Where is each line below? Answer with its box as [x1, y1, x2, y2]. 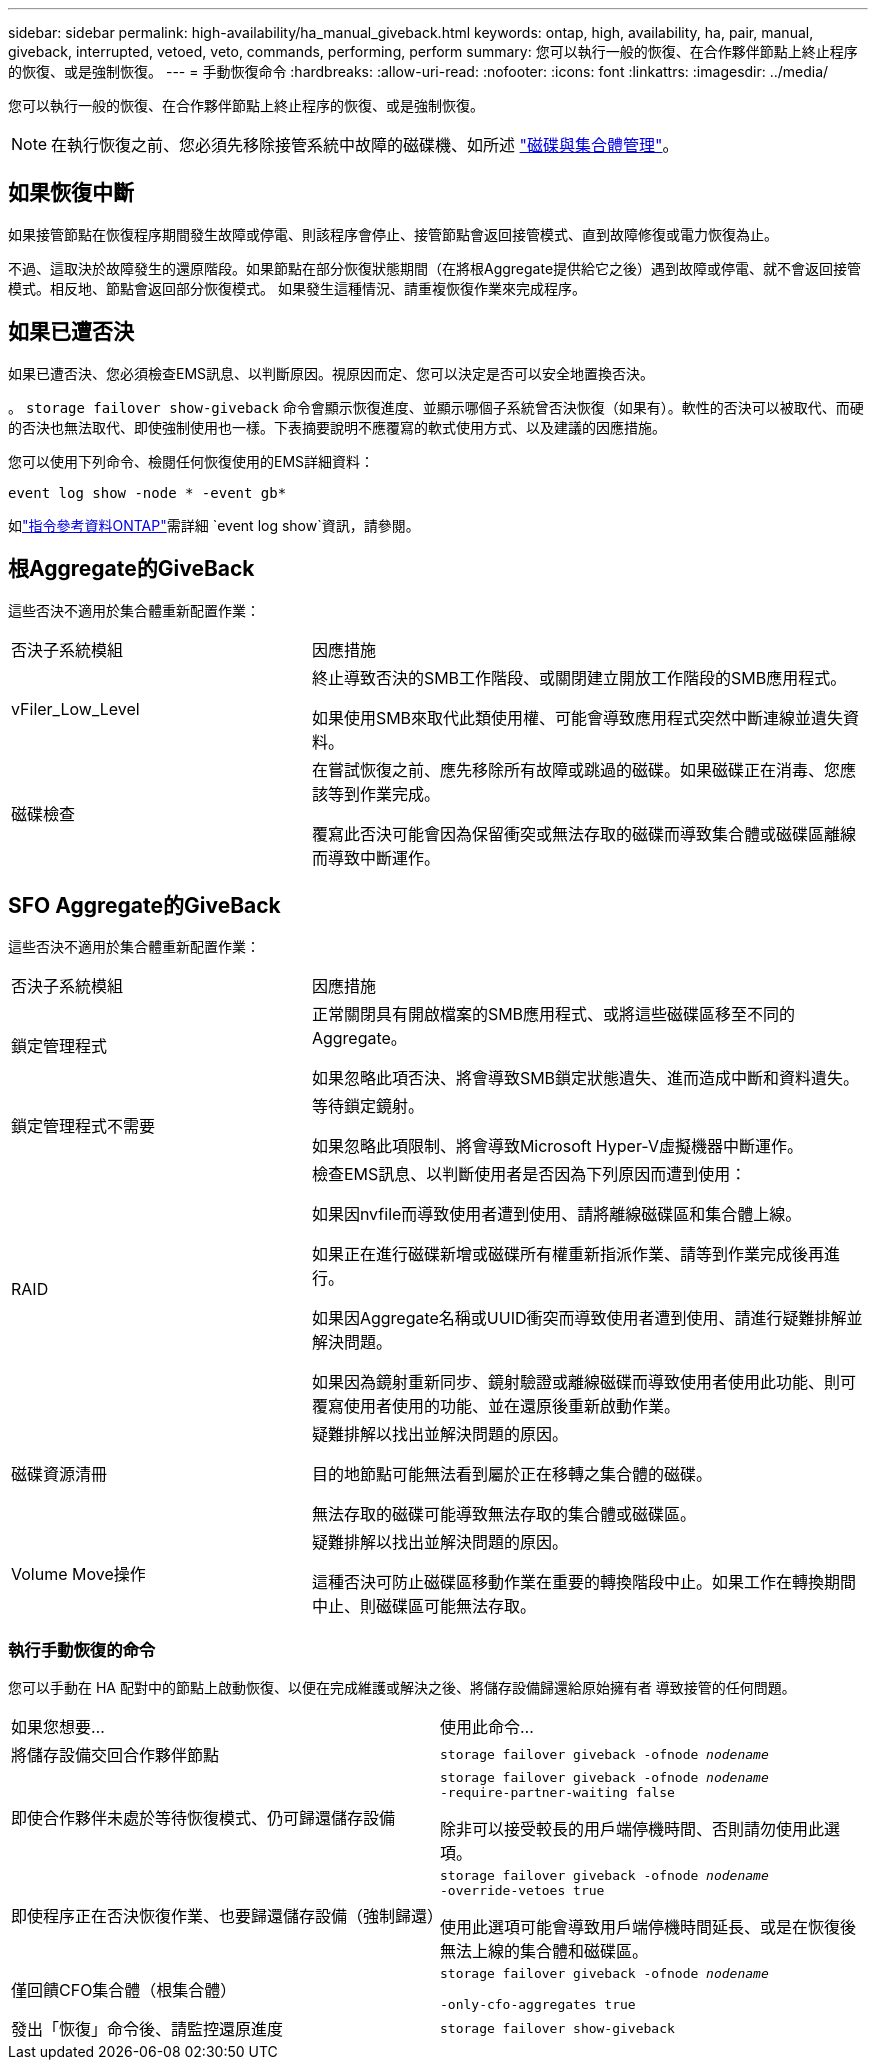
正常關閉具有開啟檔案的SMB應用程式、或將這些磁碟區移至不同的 [311, 1004, 796, 1025]
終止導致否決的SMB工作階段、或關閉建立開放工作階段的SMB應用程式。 [311, 667, 847, 688]
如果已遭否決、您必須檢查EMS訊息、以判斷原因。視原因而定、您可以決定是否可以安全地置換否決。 [8, 364, 655, 382]
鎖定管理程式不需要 [11, 1116, 156, 1137]
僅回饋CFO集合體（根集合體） [11, 1980, 237, 2001]
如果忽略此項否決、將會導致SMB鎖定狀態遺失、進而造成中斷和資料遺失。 [311, 1068, 860, 1089]
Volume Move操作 [11, 1564, 146, 1585]
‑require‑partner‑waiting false [440, 1785, 675, 1801]
